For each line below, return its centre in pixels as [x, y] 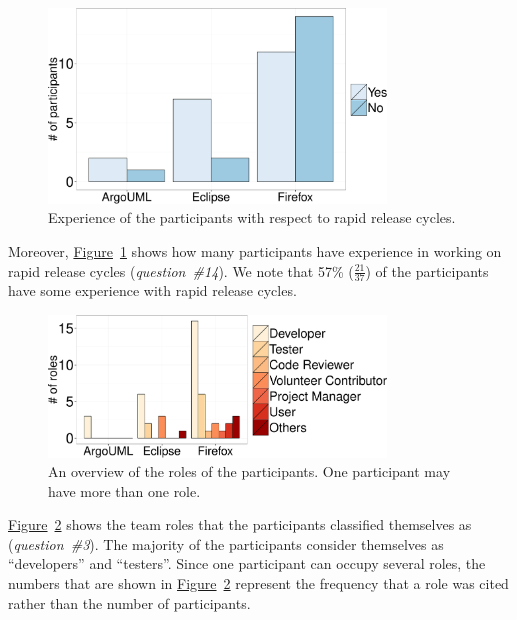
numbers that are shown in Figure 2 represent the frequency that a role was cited [258, 583]
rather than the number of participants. [129, 602]
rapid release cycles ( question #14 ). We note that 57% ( [181, 270]
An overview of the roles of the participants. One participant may [249, 471]
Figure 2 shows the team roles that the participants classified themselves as [240, 524]
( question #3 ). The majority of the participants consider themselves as [226, 543]
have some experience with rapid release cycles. [152, 290]
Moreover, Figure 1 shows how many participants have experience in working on [255, 250]
